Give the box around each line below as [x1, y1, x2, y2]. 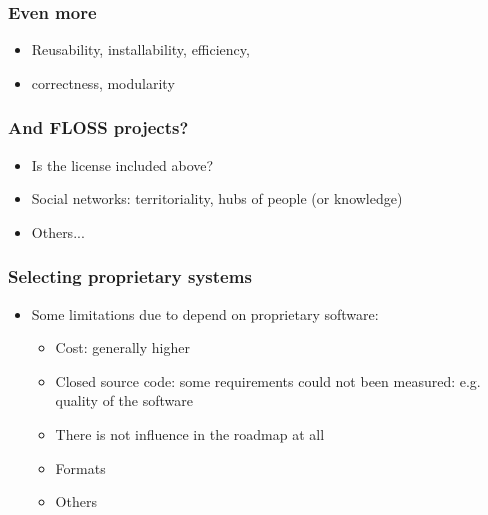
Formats [55, 457, 106, 478]
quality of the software [55, 390, 193, 411]
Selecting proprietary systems [8, 264, 252, 289]
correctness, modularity [31, 72, 175, 93]
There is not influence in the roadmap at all [55, 424, 325, 444]
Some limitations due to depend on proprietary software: [31, 303, 379, 324]
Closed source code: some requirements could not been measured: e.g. [55, 370, 481, 391]
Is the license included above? [31, 154, 214, 175]
